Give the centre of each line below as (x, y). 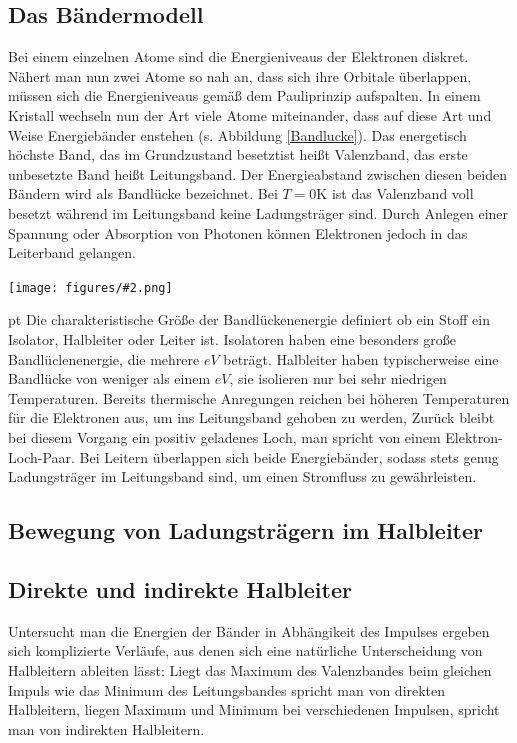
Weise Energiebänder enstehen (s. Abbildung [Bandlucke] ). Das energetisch (237, 134)
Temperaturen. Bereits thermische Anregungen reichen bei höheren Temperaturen (259, 397)
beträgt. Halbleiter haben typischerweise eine (361, 358)
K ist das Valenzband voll (395, 193)
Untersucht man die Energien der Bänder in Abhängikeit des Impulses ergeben (249, 630)
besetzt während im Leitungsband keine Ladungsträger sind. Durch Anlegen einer (258, 212)
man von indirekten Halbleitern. (106, 728)
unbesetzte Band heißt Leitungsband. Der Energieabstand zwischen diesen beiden (258, 173)
